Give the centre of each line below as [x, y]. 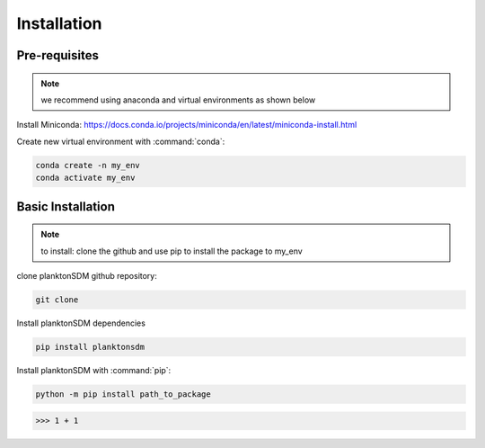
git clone [57, 300]
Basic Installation [66, 206]
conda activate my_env [85, 178]
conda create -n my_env [88, 165]
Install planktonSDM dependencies [81, 323]
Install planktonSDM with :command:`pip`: [94, 370]
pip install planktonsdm [90, 347]
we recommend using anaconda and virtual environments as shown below [178, 100]
